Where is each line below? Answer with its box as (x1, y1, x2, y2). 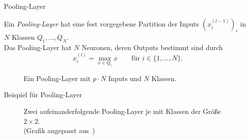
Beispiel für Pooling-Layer (4, 89, 83, 100)
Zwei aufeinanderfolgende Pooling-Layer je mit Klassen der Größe (24, 106, 221, 116)
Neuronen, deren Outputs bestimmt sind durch (82, 42, 223, 53)
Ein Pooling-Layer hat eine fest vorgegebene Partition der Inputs (4, 18, 199, 28)
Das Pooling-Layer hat (4, 42, 72, 53)
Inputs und (108, 73, 141, 83)
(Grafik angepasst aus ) (24, 125, 95, 136)
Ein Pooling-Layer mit (24, 73, 91, 83)
